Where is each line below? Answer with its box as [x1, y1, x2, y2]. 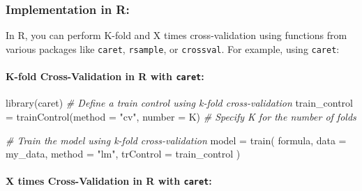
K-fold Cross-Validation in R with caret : [6, 69, 204, 84]
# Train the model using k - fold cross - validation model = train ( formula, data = [6, 132, 347, 147]
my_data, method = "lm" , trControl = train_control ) [6, 146, 241, 161]
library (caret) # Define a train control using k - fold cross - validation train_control [6, 95, 353, 110]
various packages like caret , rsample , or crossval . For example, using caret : [6, 41, 340, 56]
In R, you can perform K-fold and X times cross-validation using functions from [6, 28, 347, 43]
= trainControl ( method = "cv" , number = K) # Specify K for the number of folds [6, 109, 356, 123]
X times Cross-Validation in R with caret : [6, 174, 212, 188]
